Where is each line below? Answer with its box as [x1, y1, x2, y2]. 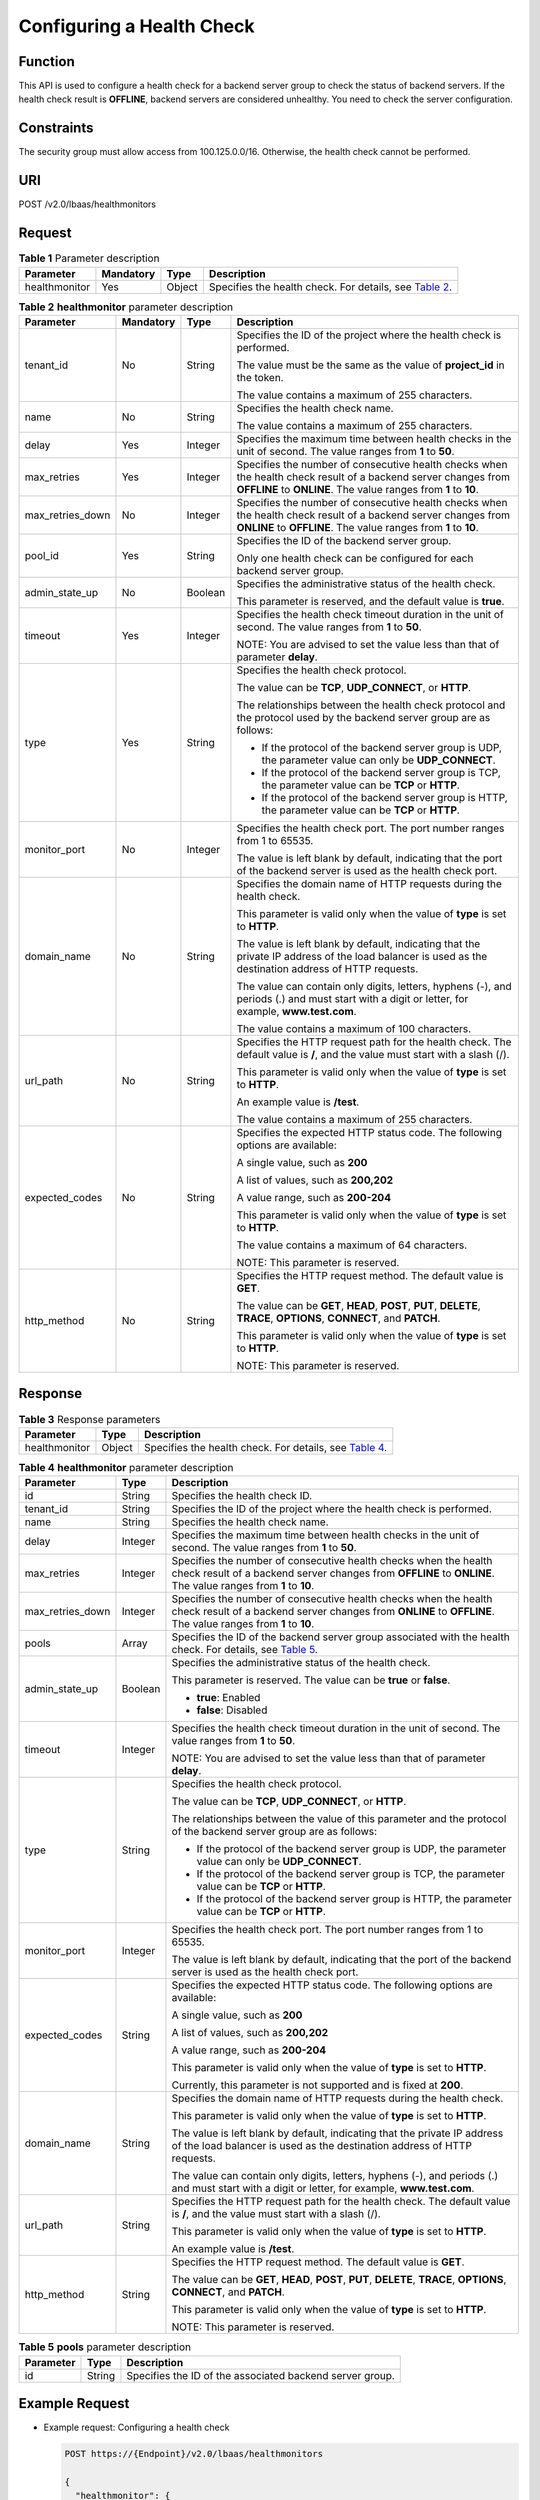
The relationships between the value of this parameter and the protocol [171, 1812, 507, 1826]
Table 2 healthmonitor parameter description [18, 300, 234, 314]
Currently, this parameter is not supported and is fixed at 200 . [171, 2078, 464, 2092]
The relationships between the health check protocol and [236, 698, 506, 712]
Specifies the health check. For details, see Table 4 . [143, 1440, 388, 1454]
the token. [236, 370, 284, 384]
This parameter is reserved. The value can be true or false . [171, 1673, 451, 1687]
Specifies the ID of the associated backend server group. [126, 2368, 395, 2382]
